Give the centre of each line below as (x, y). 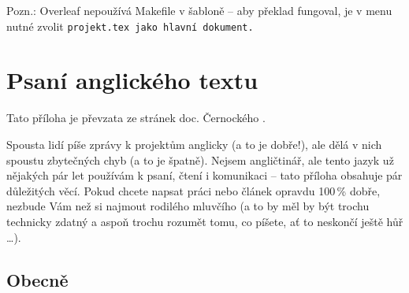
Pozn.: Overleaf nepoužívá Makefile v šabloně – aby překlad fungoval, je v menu (199, 10)
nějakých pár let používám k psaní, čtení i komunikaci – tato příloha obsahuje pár (204, 175)
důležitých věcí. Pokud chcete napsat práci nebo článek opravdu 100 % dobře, (193, 190)
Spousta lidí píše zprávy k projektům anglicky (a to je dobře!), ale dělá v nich (194, 144)
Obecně (37, 279)
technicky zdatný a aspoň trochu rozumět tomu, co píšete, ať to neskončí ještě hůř (205, 221)
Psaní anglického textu (132, 80)
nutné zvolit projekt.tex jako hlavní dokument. (130, 26)
